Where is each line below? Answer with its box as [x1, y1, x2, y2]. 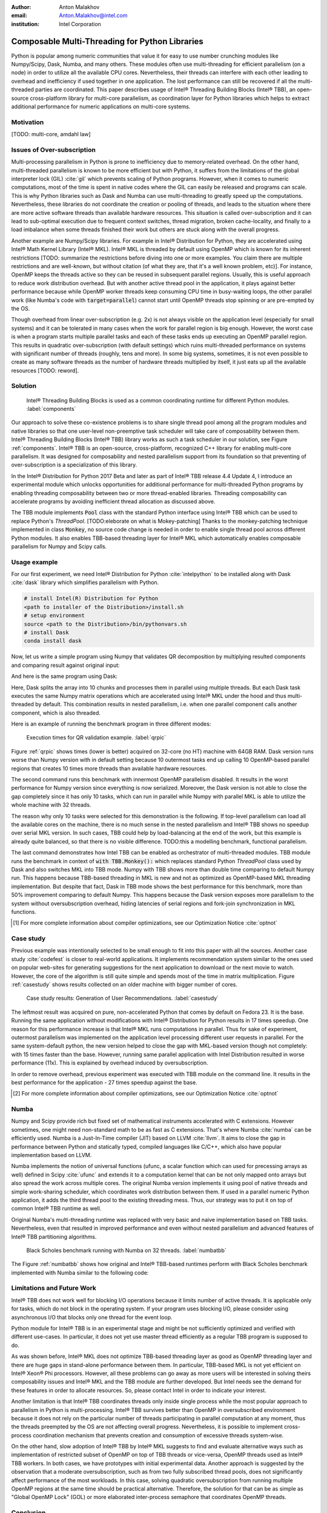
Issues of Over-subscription [11, 145, 96, 154]
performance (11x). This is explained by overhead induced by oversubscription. [11, 1059, 208, 1066]
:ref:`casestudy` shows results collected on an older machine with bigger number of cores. [11, 980, 238, 988]
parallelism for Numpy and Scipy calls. [11, 542, 107, 550]
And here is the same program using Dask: [11, 672, 118, 680]
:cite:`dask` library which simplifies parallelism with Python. [11, 579, 159, 586]
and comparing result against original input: [11, 661, 121, 669]
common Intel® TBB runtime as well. [11, 1205, 102, 1212]
